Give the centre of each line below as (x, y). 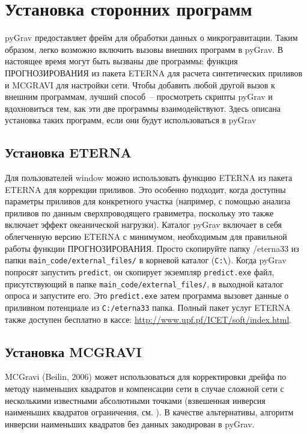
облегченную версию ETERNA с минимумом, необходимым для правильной (146, 237)
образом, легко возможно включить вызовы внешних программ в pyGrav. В (144, 49)
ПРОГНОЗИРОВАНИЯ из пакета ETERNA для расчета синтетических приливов (154, 72)
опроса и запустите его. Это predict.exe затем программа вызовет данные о (147, 295)
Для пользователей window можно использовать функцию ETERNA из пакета (149, 178)
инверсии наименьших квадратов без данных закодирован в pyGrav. (130, 423)
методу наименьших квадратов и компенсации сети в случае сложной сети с (144, 388)
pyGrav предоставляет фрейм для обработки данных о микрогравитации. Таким (151, 38)
